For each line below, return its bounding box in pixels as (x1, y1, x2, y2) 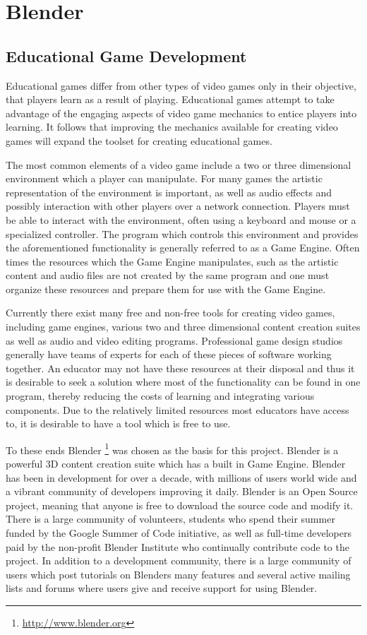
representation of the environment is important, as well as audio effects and (6, 184, 332, 199)
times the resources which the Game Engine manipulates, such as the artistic (6, 254, 339, 268)
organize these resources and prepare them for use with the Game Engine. (6, 281, 326, 296)
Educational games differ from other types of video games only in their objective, (6, 78, 356, 93)
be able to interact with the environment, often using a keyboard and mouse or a (6, 212, 356, 227)
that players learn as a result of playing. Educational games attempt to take (6, 92, 335, 107)
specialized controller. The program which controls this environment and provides (6, 226, 359, 241)
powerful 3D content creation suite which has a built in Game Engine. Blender (6, 456, 346, 471)
